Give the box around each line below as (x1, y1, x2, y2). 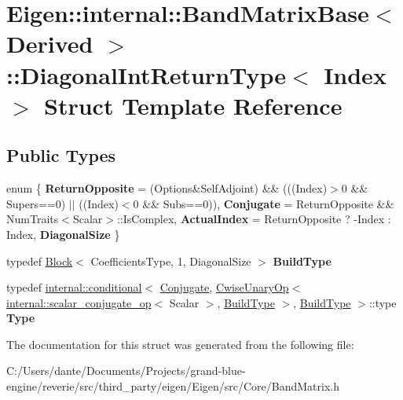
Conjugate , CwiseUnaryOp (159, 279, 289, 295)
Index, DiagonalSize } (6, 226, 120, 242)
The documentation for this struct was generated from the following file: (6, 336, 354, 352)
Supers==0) (6, 195, 66, 211)
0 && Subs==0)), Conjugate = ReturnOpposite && (133, 195, 394, 211)
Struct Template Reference (44, 89, 343, 121)
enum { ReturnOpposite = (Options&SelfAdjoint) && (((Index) (6, 180, 328, 196)
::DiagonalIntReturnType (6, 58, 287, 90)
